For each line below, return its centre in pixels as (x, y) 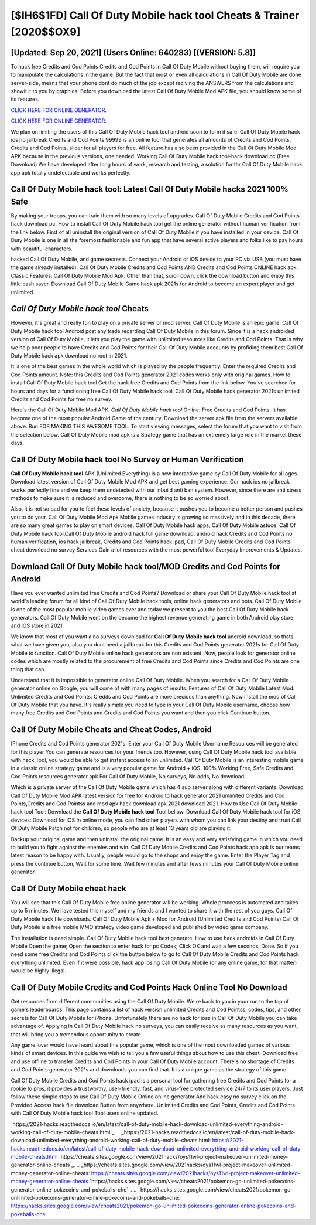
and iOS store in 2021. (37, 626)
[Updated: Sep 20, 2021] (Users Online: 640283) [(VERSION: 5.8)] (133, 52)
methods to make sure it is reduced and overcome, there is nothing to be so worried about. (121, 498)
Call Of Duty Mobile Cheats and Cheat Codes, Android (111, 730)
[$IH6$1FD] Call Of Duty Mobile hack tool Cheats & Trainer (155, 15)
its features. (25, 99)
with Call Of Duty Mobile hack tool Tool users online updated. (85, 1113)
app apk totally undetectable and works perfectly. (71, 172)
